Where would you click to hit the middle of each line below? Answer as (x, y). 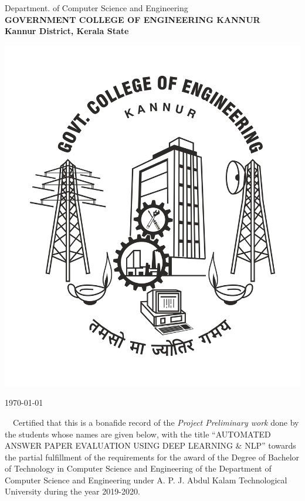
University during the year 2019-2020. (72, 491)
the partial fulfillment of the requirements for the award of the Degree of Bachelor (152, 457)
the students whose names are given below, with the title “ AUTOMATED (138, 434)
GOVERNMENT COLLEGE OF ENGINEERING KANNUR (133, 19)
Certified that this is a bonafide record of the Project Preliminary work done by (156, 422)
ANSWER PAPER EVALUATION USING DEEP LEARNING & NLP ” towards (150, 445)
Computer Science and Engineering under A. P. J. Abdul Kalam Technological (146, 480)
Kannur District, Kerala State (67, 31)
